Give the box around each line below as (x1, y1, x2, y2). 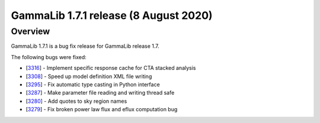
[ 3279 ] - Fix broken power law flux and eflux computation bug (25, 106, 178, 113)
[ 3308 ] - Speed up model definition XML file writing (25, 73, 152, 80)
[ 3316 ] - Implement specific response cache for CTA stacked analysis (25, 64, 196, 72)
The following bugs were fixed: (11, 53, 87, 60)
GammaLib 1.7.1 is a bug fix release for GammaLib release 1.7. (11, 43, 159, 50)
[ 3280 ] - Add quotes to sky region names (25, 98, 127, 105)
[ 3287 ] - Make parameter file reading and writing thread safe (25, 89, 175, 96)
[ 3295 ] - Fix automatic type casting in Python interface (25, 80, 160, 88)
